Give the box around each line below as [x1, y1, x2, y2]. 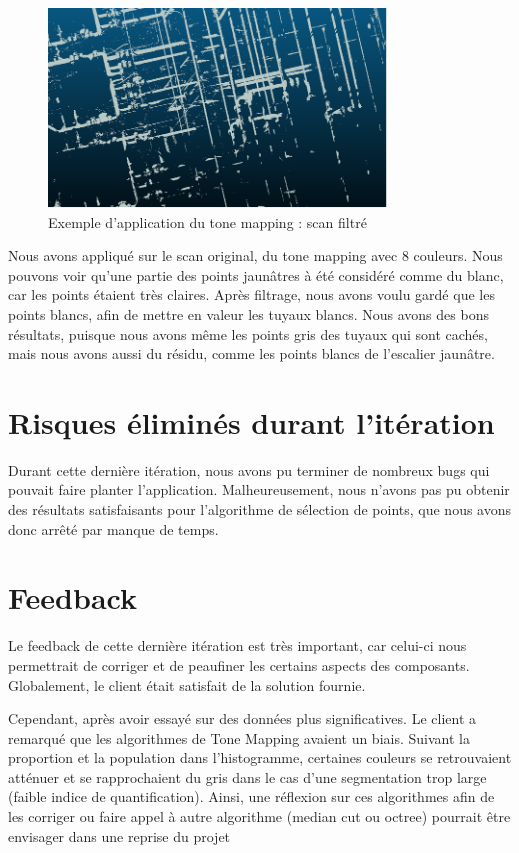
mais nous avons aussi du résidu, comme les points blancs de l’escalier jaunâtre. [8, 343, 495, 364]
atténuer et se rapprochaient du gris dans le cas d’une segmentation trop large [8, 766, 487, 787]
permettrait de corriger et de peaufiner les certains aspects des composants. [8, 654, 470, 675]
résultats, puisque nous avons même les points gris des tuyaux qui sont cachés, [8, 323, 488, 344]
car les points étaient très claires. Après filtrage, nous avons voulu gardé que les [8, 284, 495, 305]
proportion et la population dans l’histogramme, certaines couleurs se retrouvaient [8, 747, 512, 768]
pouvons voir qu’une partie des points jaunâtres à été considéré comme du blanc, [8, 264, 504, 285]
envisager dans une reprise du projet [8, 825, 231, 846]
